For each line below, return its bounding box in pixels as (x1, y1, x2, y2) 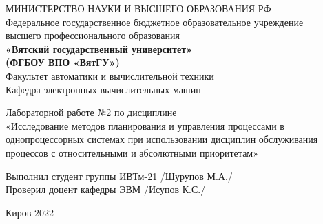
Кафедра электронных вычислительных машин (6, 82, 201, 96)
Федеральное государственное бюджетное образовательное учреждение (6, 14, 304, 29)
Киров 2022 (6, 205, 54, 219)
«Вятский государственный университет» (6, 41, 192, 56)
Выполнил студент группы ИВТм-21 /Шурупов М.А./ (6, 168, 233, 183)
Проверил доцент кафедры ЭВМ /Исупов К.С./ (6, 182, 206, 197)
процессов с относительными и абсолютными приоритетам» (6, 145, 258, 159)
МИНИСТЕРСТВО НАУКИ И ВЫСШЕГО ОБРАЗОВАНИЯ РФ (6, 1, 271, 15)
